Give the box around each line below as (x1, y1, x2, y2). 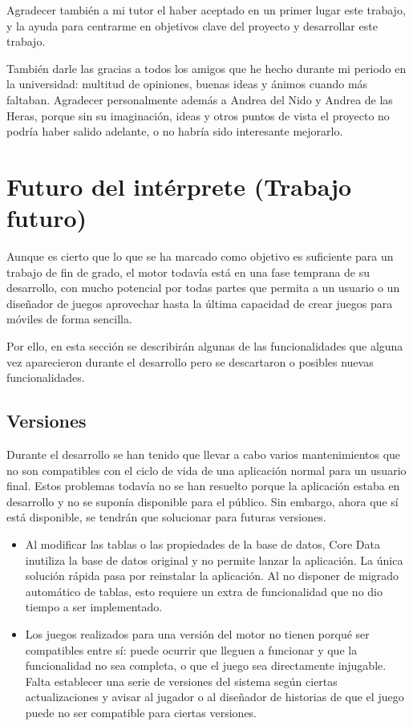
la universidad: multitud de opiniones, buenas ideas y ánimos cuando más (6, 75, 368, 92)
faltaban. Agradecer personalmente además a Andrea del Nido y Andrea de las (6, 91, 393, 107)
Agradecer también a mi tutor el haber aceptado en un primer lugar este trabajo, (6, 2, 406, 18)
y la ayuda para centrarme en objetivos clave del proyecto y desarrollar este (6, 17, 378, 34)
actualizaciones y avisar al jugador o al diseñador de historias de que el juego (25, 688, 404, 705)
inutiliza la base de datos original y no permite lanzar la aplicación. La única (25, 551, 403, 568)
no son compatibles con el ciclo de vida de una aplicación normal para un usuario (6, 461, 407, 478)
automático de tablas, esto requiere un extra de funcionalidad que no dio (25, 582, 383, 599)
